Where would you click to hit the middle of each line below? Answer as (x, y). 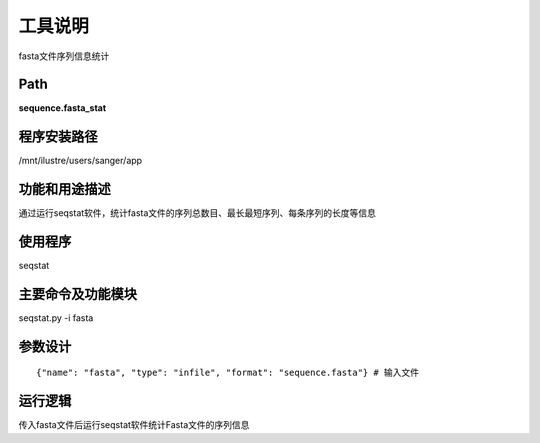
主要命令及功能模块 (77, 293)
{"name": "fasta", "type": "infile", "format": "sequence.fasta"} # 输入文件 (228, 373)
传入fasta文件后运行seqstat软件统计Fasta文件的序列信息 (134, 425)
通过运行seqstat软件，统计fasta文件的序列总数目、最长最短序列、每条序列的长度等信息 (197, 213)
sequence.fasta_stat (62, 108)
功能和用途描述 (64, 189)
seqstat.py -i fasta (56, 318)
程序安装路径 (58, 136)
